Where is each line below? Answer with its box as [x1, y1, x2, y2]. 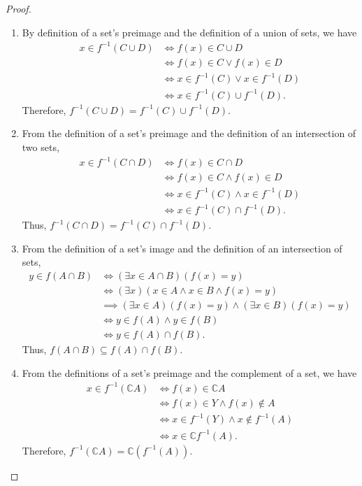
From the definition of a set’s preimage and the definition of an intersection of [22, 126, 356, 141]
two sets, [22, 140, 59, 154]
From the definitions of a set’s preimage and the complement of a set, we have [22, 365, 357, 380]
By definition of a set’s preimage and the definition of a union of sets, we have [22, 24, 357, 39]
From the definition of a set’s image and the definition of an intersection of [22, 241, 342, 255]
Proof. [6, 1, 31, 15]
